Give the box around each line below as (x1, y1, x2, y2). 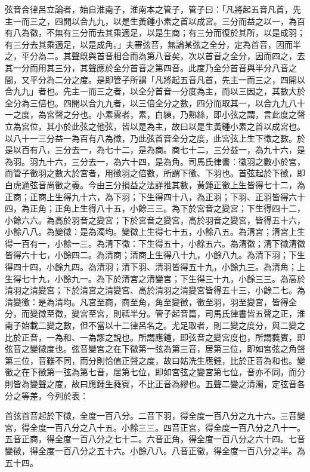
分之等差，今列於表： (5, 389, 88, 401)
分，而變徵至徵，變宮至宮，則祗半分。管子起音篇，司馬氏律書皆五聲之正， (5, 307, 297, 320)
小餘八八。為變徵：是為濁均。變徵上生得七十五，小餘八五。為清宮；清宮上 (5, 225, 297, 238)
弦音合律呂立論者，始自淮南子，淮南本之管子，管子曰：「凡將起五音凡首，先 (5, 3, 301, 15)
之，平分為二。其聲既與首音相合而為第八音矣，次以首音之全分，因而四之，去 (5, 50, 305, 62)
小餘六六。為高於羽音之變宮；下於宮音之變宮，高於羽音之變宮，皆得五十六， (5, 213, 305, 226)
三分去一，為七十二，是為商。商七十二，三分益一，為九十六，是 (54, 143, 305, 156)
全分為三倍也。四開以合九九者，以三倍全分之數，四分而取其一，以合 (5, 96, 272, 109)
